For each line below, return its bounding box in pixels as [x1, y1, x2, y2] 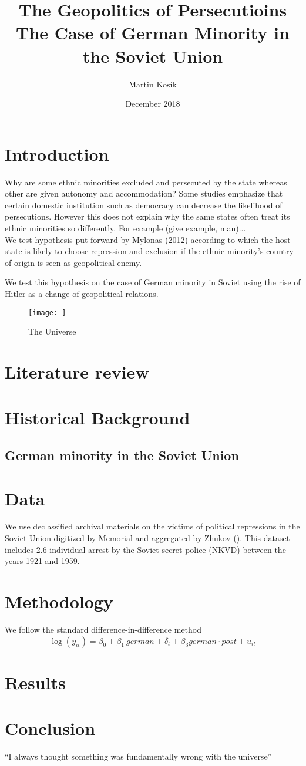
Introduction [5, 141, 109, 166]
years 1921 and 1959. [5, 555, 80, 567]
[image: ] [28, 308, 66, 317]
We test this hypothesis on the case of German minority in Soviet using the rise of [5, 276, 301, 288]
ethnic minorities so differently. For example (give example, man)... [5, 222, 246, 234]
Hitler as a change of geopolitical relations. [5, 287, 159, 299]
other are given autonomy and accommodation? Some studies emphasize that [5, 187, 283, 200]
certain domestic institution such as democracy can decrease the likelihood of [5, 198, 283, 211]
